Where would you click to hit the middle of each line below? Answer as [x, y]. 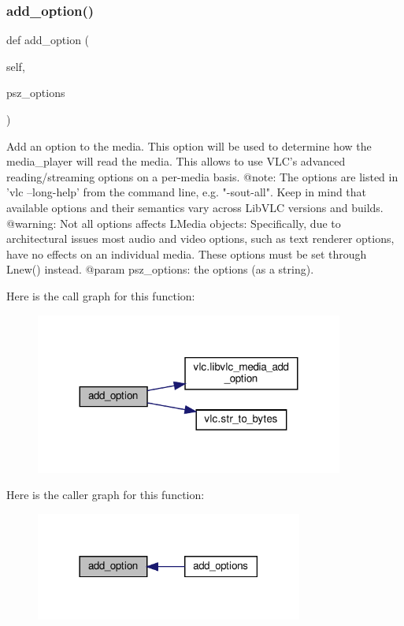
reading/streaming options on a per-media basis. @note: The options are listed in [202, 176]
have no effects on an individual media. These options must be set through [187, 253]
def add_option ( [48, 40]
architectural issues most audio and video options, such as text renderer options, [200, 238]
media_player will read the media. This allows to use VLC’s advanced [176, 161]
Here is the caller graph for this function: [106, 495]
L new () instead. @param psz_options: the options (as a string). [160, 269]
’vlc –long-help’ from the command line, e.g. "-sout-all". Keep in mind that [187, 192]
